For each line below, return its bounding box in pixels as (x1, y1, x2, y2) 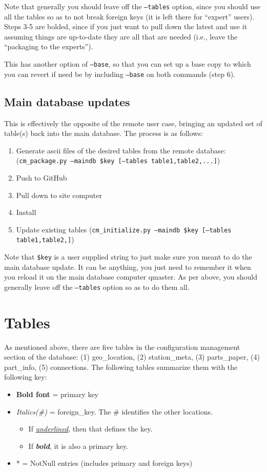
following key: (4, 371, 47, 382)
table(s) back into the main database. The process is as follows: (4, 128, 203, 139)
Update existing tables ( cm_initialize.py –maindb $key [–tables (16, 224, 232, 234)
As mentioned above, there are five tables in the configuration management (4, 341, 240, 352)
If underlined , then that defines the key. (28, 423, 153, 434)
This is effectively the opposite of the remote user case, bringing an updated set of (4, 117, 262, 128)
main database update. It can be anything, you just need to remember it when (4, 261, 251, 272)
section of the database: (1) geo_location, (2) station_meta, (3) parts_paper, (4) (4, 351, 260, 362)
